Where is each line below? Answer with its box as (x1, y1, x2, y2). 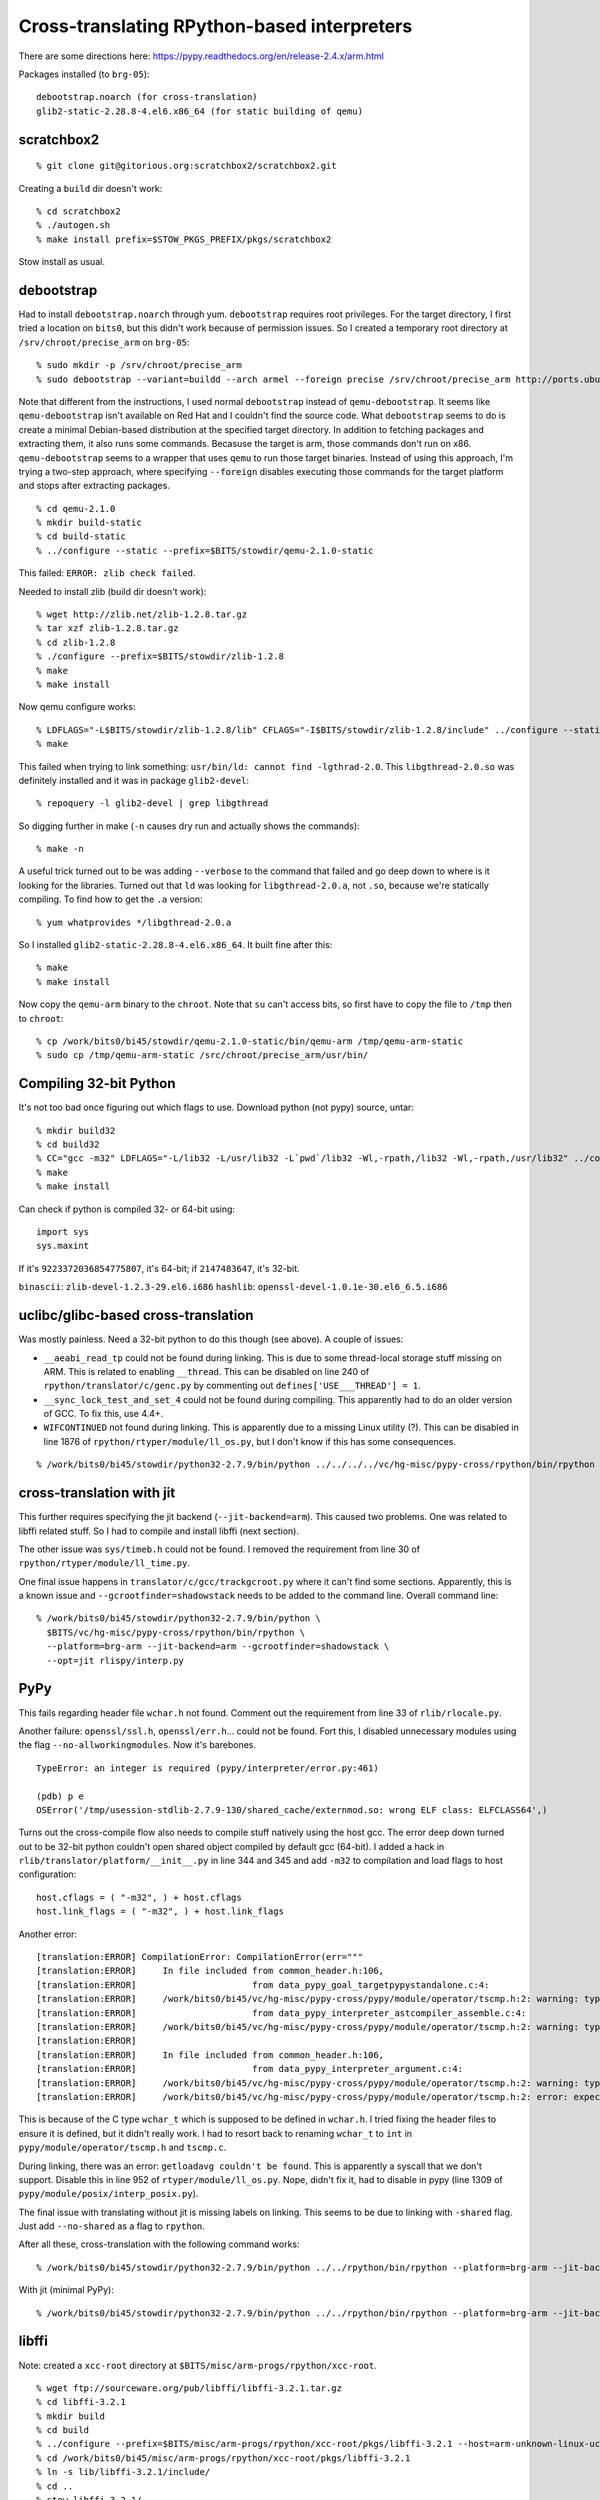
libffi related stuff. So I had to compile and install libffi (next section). (18, 1525, 300, 1537)
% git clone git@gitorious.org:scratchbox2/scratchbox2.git (36, 160, 337, 172)
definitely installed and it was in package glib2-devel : (18, 774, 250, 786)
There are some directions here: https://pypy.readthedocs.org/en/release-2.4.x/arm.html (18, 50, 384, 62)
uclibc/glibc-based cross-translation (18, 1307, 254, 1324)
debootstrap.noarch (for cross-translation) (36, 91, 259, 103)
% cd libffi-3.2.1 (36, 2396, 127, 2408)
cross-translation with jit (18, 1485, 176, 1502)
